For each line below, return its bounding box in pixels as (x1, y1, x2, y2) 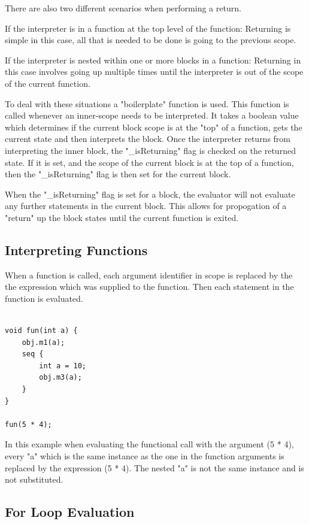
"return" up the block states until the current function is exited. (5, 211, 239, 223)
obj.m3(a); (39, 373, 82, 382)
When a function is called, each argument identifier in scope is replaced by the (5, 268, 293, 281)
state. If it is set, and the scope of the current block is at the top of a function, (5, 156, 294, 168)
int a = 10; (39, 361, 87, 370)
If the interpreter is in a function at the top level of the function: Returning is (5, 22, 291, 34)
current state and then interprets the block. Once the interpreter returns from (5, 132, 291, 145)
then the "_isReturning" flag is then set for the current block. (5, 168, 231, 180)
